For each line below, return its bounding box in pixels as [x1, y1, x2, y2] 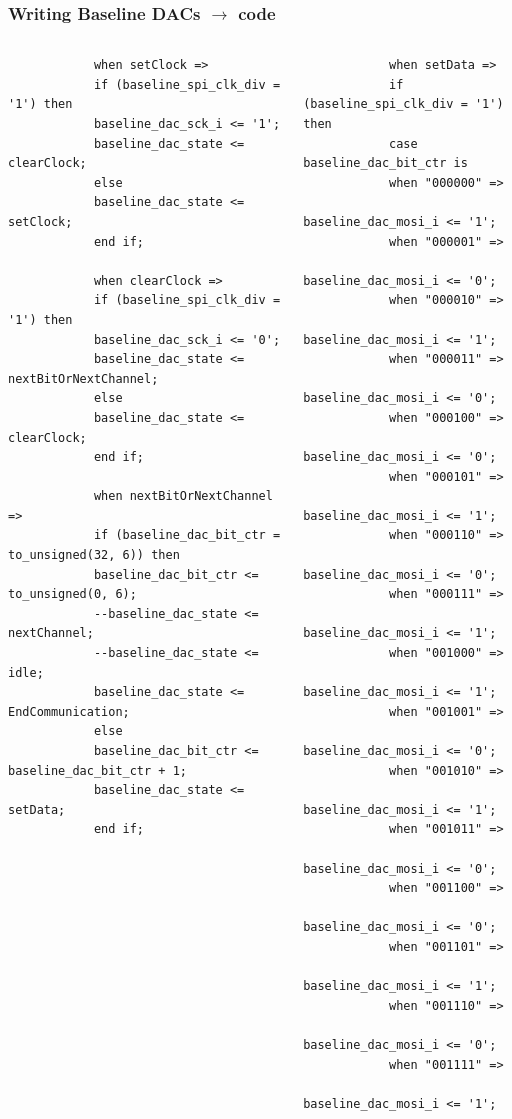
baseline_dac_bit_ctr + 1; [8, 763, 187, 778]
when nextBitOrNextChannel [93, 489, 273, 504]
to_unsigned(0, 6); [8, 587, 137, 602]
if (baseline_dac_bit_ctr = [93, 528, 281, 543]
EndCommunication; [8, 704, 130, 719]
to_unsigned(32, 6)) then [8, 548, 180, 563]
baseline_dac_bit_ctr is [303, 156, 468, 171]
